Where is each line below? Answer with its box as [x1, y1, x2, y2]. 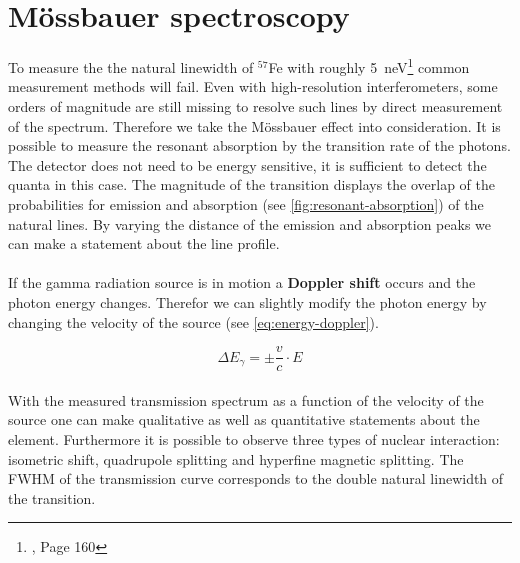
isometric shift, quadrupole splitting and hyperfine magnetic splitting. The [8, 448, 464, 469]
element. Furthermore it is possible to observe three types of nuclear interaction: [8, 428, 500, 449]
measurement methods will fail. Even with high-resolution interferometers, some [8, 76, 498, 97]
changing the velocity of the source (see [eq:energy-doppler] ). [8, 311, 379, 332]
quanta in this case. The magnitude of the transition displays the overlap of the [8, 174, 495, 195]
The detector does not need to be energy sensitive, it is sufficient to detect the [8, 154, 487, 175]
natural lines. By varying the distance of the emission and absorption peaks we [8, 213, 491, 234]
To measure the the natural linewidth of [8, 56, 254, 77]
